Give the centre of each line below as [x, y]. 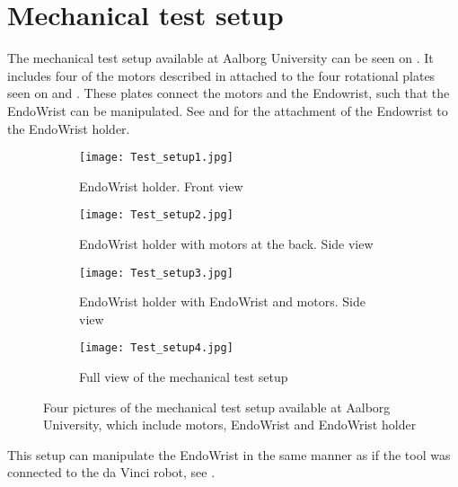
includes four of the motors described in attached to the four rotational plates [221, 75]
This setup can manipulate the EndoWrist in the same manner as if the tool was [229, 454]
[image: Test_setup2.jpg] [156, 215]
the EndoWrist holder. [69, 128]
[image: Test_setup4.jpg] [156, 348]
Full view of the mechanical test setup [184, 377]
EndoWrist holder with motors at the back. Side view [226, 243]
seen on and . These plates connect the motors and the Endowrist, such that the [229, 93]
